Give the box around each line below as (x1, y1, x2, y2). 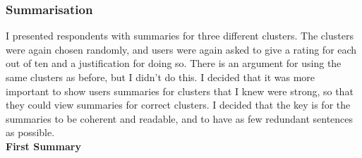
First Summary (6, 138, 81, 153)
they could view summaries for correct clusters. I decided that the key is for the (6, 97, 351, 112)
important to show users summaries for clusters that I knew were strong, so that (6, 83, 354, 98)
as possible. (6, 125, 55, 140)
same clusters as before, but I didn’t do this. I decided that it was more (6, 70, 315, 84)
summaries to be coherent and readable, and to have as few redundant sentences (6, 111, 354, 126)
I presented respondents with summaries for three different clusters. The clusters (6, 28, 354, 43)
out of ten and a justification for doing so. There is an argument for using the (6, 56, 342, 71)
